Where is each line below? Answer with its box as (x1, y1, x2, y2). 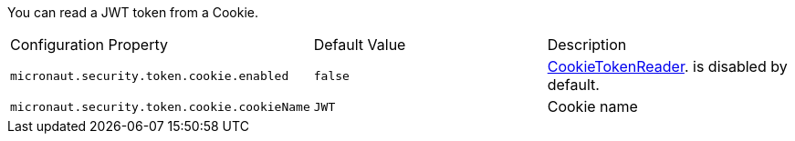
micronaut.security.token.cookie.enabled (10, 68, 289, 83)
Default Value (313, 35, 406, 54)
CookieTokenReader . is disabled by (547, 57, 788, 76)
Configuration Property (10, 35, 168, 54)
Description (547, 35, 627, 54)
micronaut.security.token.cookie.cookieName (10, 99, 310, 114)
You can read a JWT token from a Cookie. (7, 5, 258, 20)
